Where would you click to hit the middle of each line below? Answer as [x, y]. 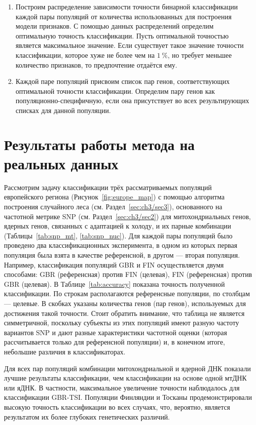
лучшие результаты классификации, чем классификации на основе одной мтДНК [126, 378]
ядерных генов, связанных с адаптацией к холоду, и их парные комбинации [118, 226]
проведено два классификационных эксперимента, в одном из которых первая [121, 245]
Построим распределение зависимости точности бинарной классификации [127, 6]
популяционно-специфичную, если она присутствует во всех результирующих [132, 100]
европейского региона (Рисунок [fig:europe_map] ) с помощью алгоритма [114, 197]
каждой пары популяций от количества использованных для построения [124, 16]
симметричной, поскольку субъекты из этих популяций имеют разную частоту [122, 323]
